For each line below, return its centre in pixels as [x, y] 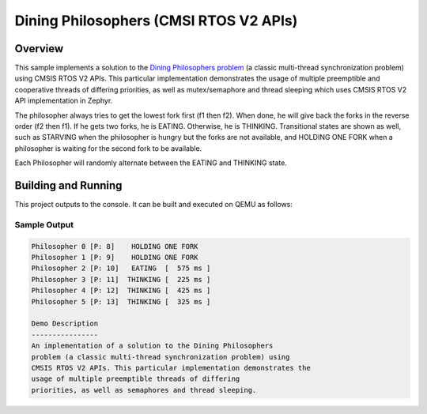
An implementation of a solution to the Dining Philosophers [152, 346]
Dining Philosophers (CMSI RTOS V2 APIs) [156, 21]
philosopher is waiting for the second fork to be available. [108, 148]
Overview [39, 49]
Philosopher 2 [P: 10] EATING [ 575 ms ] [121, 268]
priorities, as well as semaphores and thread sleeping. [144, 390]
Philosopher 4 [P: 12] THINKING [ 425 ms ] [121, 291]
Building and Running [68, 185]
